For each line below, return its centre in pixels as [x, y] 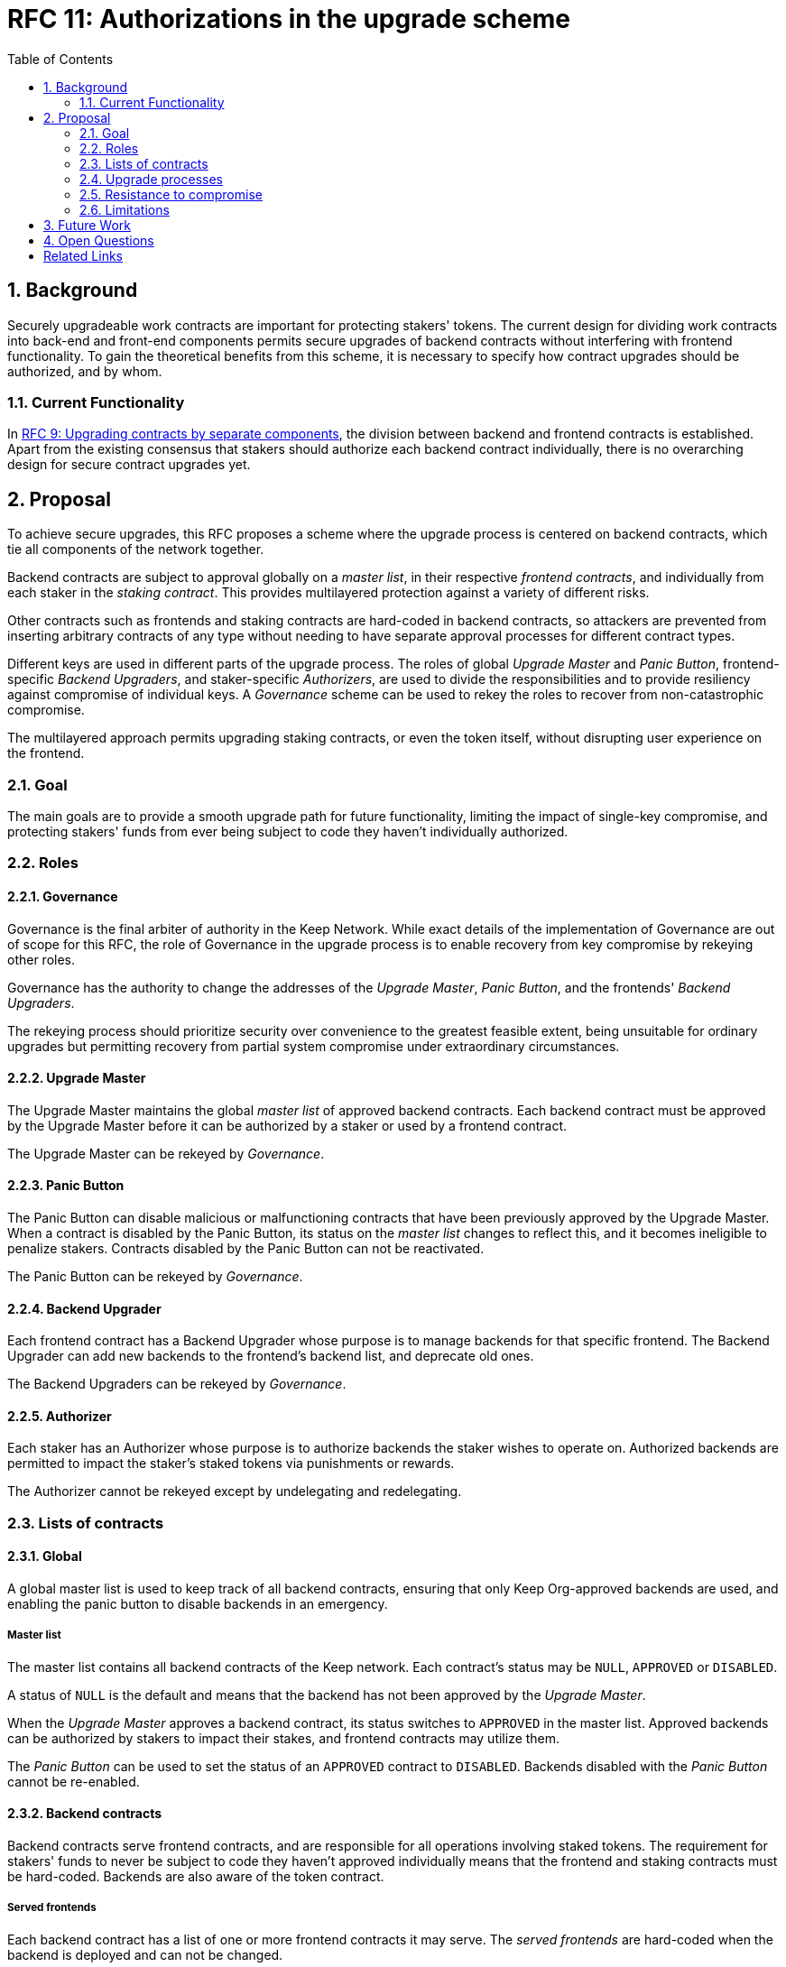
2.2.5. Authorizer [60, 1416]
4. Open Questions [99, 240]
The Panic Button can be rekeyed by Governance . [155, 1276]
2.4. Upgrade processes [151, 179]
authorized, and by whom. [85, 371]
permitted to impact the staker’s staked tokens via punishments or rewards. [231, 1464]
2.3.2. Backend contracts [85, 1814]
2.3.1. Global [45, 1556]
